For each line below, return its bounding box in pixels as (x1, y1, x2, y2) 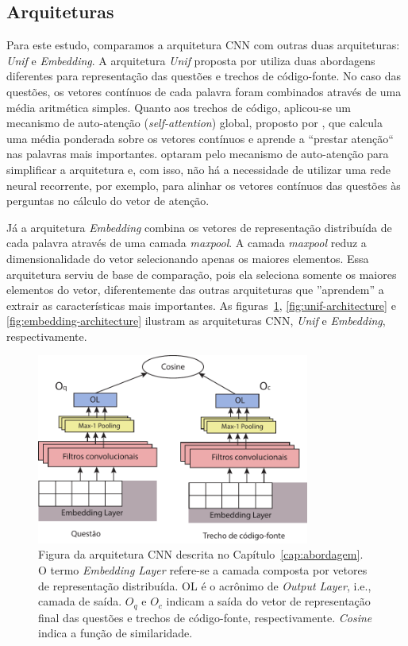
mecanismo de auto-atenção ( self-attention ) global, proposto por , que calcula (6, 114, 383, 131)
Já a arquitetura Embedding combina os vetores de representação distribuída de (6, 219, 392, 235)
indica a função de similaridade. (38, 625, 193, 641)
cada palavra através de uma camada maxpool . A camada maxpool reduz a (6, 234, 367, 251)
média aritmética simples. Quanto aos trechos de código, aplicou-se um (6, 99, 352, 115)
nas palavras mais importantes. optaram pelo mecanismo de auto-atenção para (6, 145, 389, 162)
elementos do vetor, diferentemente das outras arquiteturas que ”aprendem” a (6, 281, 384, 298)
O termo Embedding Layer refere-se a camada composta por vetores (38, 561, 368, 578)
